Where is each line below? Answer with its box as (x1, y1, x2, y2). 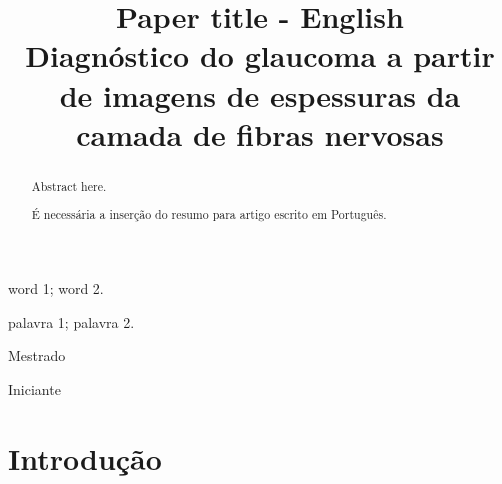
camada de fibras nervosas (76, 113, 444, 154)
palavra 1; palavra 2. (8, 311, 135, 332)
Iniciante (8, 378, 61, 399)
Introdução (8, 437, 162, 478)
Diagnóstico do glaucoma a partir (25, 35, 495, 76)
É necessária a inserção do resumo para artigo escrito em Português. (31, 206, 387, 223)
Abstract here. (31, 177, 107, 194)
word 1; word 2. (8, 277, 104, 298)
